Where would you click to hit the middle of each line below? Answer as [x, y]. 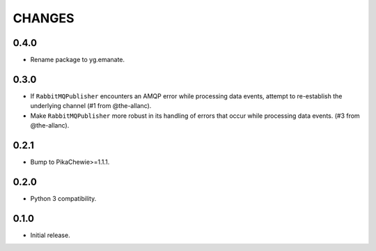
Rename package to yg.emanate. [78, 60]
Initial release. [50, 235]
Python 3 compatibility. [63, 198]
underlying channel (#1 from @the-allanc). [91, 106]
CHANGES [44, 18]
